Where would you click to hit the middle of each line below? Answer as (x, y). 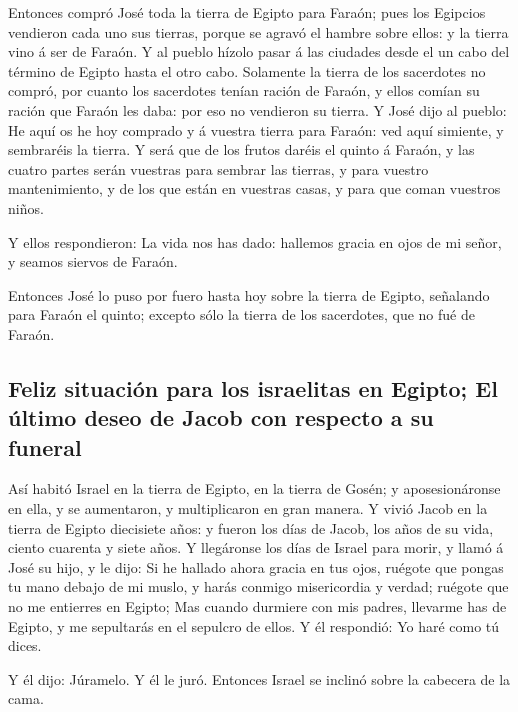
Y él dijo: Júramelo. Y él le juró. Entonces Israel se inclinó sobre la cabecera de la (259, 678)
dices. (25, 645)
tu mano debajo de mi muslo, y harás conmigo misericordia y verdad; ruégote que (258, 586)
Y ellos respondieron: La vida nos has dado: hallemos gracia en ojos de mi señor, (255, 241)
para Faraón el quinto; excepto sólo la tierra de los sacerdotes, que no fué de (241, 314)
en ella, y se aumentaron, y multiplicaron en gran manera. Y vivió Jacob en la (248, 508)
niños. (26, 207)
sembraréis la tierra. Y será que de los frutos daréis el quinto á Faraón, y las (241, 149)
